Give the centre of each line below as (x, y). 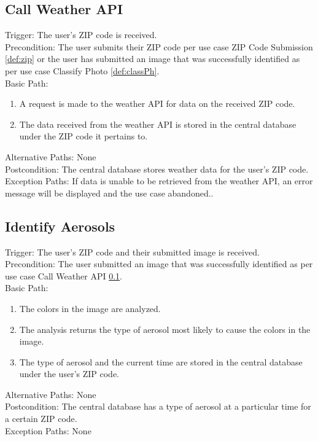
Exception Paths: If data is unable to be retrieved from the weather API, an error (159, 181)
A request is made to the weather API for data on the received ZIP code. (157, 103)
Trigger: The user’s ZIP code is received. (81, 35)
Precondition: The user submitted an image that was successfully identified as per (159, 264)
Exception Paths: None (48, 430)
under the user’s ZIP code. (69, 374)
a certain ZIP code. (41, 419)
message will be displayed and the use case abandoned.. (109, 193)
